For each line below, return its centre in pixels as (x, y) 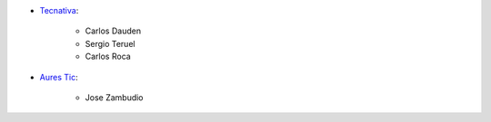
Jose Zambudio (115, 97)
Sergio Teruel (110, 43)
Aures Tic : (59, 77)
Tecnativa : (59, 10)
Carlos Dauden (113, 31)
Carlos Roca (108, 56)
